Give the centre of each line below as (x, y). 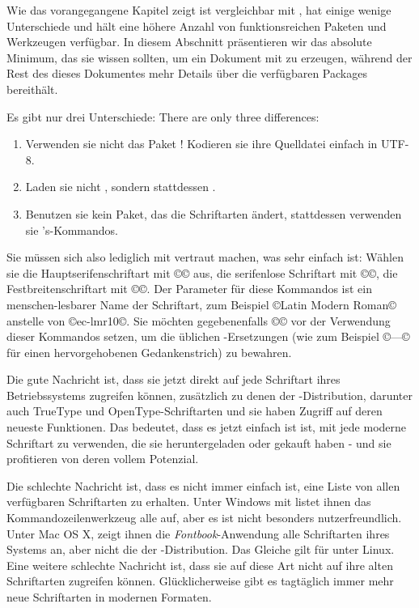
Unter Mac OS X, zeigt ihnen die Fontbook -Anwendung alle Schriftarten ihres (198, 533)
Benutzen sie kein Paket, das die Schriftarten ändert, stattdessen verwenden (214, 213)
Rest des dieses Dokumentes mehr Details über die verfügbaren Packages (187, 73)
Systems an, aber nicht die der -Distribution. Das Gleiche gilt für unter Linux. (201, 549)
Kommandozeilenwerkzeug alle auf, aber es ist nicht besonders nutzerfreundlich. (204, 518)
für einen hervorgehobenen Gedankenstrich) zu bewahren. (149, 352)
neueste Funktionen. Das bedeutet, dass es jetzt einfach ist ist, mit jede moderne (207, 427)
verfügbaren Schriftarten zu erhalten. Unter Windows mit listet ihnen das (189, 502)
